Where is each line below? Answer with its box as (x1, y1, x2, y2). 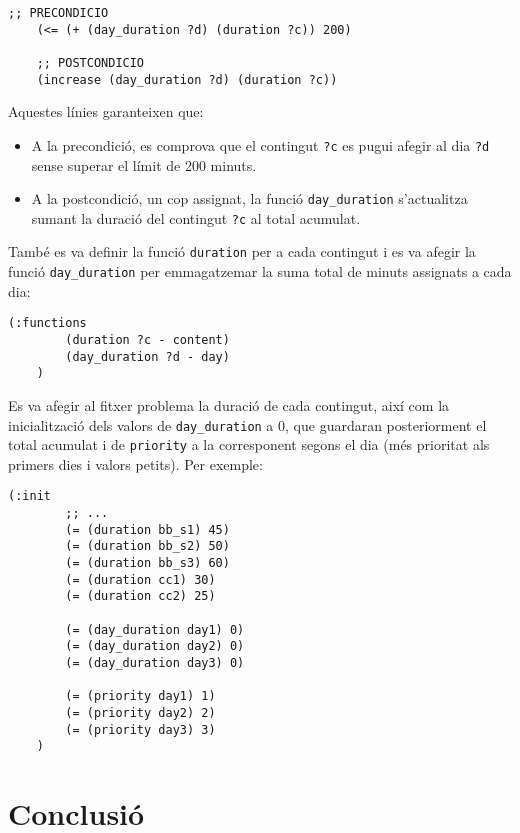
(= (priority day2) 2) (65, 706, 216, 720)
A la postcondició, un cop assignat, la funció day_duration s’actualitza (31, 188, 468, 209)
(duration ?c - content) (65, 333, 230, 347)
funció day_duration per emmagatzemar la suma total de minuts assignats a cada (8, 261, 512, 282)
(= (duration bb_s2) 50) (65, 539, 230, 554)
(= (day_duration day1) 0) (65, 622, 245, 637)
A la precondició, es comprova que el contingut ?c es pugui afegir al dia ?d (31, 134, 490, 155)
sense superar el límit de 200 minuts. (31, 154, 257, 175)
